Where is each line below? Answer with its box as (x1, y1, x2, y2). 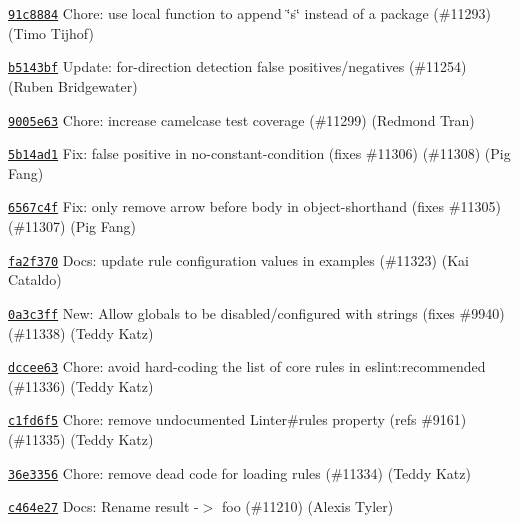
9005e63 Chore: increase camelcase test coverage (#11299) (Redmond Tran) (8, 109, 475, 130)
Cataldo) (8, 269, 62, 290)
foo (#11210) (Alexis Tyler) (222, 496, 394, 517)
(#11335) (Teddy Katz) (8, 429, 154, 450)
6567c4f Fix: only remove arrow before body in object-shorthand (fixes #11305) (8, 196, 501, 217)
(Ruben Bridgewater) (8, 75, 138, 96)
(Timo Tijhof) (8, 22, 94, 43)
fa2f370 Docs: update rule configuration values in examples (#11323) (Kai (8, 249, 469, 270)
